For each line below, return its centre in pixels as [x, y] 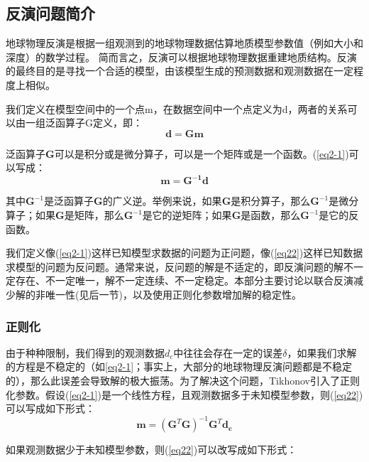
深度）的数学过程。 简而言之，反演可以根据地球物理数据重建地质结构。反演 [181, 57]
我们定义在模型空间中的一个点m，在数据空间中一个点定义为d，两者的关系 [177, 108]
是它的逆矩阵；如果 [187, 215]
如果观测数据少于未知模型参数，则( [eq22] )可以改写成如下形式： [152, 450]
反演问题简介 [50, 13]
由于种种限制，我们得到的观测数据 [85, 352]
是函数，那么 [271, 215]
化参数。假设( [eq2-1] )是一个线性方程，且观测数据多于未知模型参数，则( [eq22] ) [184, 394]
